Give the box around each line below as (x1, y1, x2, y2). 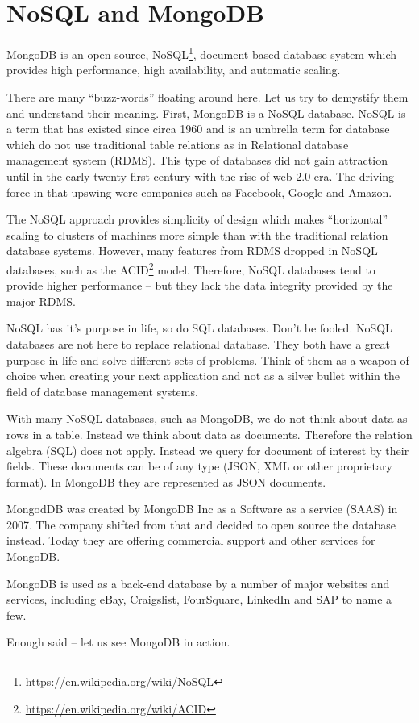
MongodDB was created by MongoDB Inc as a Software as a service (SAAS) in (6, 500, 398, 517)
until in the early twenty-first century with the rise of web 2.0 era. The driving (6, 167, 395, 184)
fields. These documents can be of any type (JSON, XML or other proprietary (6, 458, 392, 474)
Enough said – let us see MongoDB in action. (6, 633, 230, 650)
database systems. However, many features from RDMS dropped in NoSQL (6, 242, 378, 259)
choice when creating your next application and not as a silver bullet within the (6, 367, 400, 384)
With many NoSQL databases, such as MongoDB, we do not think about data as (6, 410, 408, 427)
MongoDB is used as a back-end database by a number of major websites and (6, 575, 390, 591)
